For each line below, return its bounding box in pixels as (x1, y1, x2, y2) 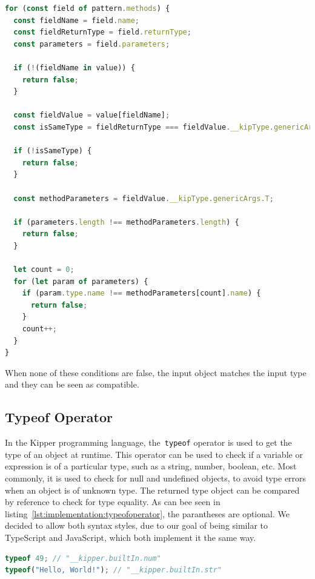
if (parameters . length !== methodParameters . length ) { (13, 217, 239, 227)
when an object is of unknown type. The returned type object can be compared (5, 483, 300, 496)
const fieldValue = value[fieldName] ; (13, 111, 170, 120)
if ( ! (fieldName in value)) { (13, 63, 135, 72)
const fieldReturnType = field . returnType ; (13, 28, 191, 37)
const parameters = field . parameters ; (13, 39, 170, 48)
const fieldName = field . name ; (13, 16, 139, 25)
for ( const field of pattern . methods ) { (5, 4, 170, 13)
